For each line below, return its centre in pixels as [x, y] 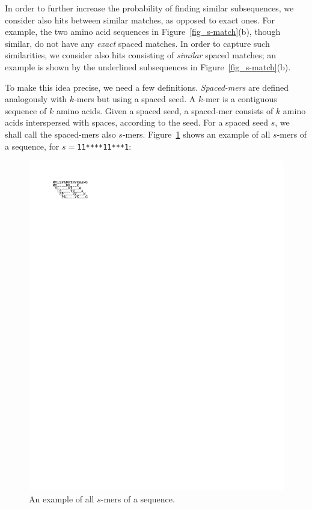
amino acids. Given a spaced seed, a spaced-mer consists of [165, 110]
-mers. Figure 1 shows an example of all [196, 134]
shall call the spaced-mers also [60, 134]
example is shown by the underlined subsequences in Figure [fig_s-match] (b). [148, 66]
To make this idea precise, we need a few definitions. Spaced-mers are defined [147, 87]
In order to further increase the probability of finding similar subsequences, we [149, 8]
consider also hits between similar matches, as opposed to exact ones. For [140, 20]
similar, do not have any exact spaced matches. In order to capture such [137, 43]
